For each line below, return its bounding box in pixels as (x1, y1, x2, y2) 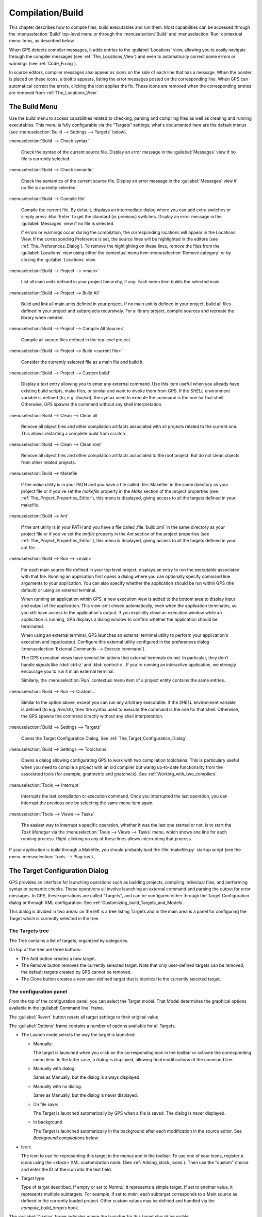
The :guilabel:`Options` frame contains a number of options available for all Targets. (9, 1023, 176, 1029)
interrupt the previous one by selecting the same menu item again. (21, 800, 154, 806)
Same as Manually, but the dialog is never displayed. (33, 1092, 138, 1098)
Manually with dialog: (33, 1066, 76, 1071)
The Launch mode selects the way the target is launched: (21, 1032, 136, 1038)
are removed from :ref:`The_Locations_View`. (9, 90, 99, 96)
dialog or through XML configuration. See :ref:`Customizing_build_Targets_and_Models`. (9, 900, 185, 905)
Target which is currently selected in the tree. (9, 915, 100, 921)
